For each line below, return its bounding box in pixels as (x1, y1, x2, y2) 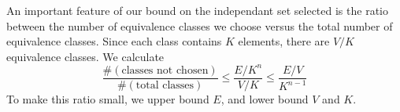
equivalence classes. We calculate (6, 48, 165, 64)
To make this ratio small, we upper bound (6, 90, 209, 107)
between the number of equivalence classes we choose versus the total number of (6, 17, 393, 34)
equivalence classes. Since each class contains (6, 33, 222, 49)
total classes (135, 79, 194, 91)
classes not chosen (121, 64, 209, 76)
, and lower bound (220, 90, 309, 107)
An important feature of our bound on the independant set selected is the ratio (6, 2, 388, 18)
